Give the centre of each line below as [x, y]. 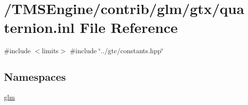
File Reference [129, 27]
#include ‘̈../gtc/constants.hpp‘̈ [116, 51]
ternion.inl [39, 27]
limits [50, 51]
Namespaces [35, 77]
